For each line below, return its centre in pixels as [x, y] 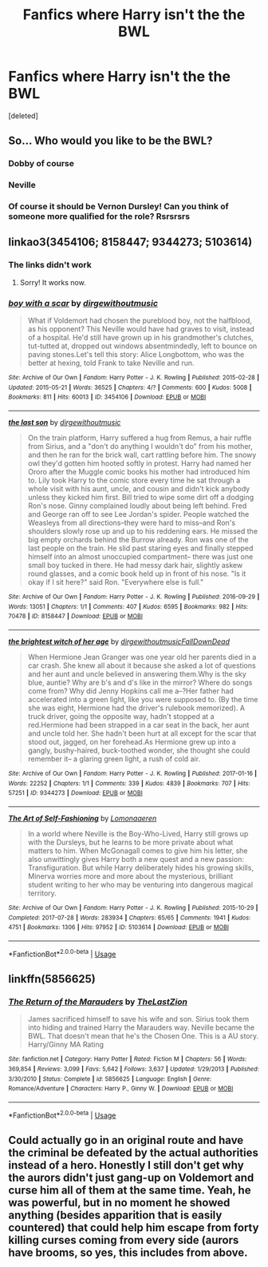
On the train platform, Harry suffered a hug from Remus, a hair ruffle [140, 438]
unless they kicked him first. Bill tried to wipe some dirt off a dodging [140, 498]
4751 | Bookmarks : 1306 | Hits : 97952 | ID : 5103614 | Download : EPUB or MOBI [119, 927]
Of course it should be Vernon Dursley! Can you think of [118, 207]
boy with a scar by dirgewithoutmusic [83, 303]
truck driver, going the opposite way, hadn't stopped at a [121, 717]
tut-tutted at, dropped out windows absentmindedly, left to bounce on [142, 346]
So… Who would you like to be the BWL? [110, 141]
